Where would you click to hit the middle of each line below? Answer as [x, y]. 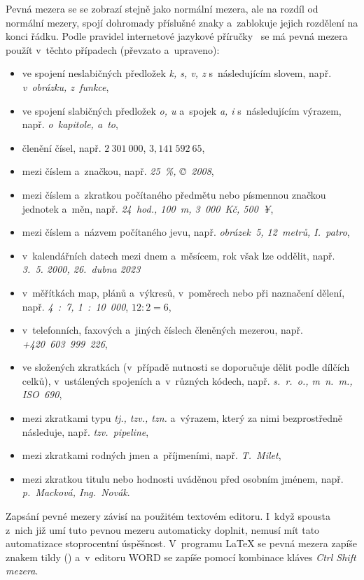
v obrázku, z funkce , [65, 86]
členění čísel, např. [62, 147]
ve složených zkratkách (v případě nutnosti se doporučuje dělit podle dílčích [186, 367]
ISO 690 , [42, 394]
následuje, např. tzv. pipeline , [85, 431]
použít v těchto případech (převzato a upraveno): [113, 49]
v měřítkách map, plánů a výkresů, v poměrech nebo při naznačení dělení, [183, 292]
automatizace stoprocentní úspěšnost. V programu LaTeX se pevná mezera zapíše [182, 543]
